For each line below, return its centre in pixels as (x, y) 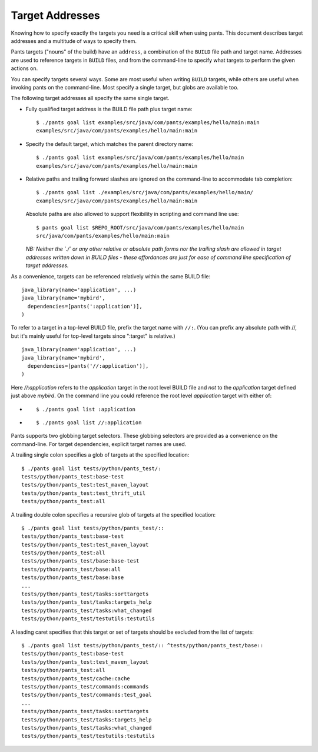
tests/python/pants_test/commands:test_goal (87, 695)
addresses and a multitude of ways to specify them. (74, 41)
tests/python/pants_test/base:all (71, 569)
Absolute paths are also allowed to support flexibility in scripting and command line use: (132, 214)
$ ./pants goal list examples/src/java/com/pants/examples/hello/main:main (148, 123)
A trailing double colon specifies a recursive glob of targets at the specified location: (113, 514)
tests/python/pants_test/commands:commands (85, 686)
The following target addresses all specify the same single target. (90, 98)
